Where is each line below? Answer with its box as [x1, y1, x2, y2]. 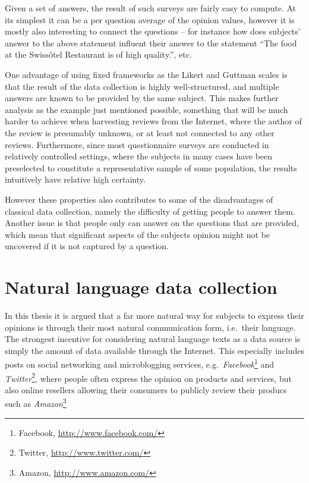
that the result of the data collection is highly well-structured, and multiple [5, 80, 279, 92]
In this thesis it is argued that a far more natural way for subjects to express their [5, 309, 304, 321]
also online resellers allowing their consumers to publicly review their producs [5, 383, 287, 396]
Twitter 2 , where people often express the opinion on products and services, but [5, 370, 292, 384]
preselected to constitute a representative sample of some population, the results [5, 161, 297, 174]
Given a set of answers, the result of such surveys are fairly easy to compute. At [5, 2, 297, 14]
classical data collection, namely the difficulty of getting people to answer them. [5, 205, 295, 217]
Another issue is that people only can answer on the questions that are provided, [5, 217, 299, 229]
